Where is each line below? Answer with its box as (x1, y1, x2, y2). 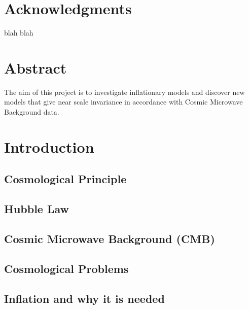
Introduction (4, 136, 94, 157)
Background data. (4, 107, 59, 117)
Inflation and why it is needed (4, 290, 165, 306)
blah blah (4, 27, 33, 38)
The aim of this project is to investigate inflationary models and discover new (4, 86, 245, 97)
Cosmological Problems (4, 260, 129, 276)
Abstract (4, 57, 67, 78)
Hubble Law (4, 201, 69, 217)
